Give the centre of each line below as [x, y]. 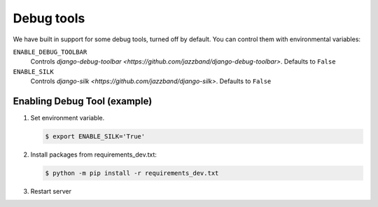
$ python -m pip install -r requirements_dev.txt [132, 173]
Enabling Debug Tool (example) [83, 101]
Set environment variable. [68, 118]
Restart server [51, 191]
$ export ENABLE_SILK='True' [95, 136]
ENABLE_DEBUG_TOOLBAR [50, 52]
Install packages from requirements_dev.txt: [94, 155]
